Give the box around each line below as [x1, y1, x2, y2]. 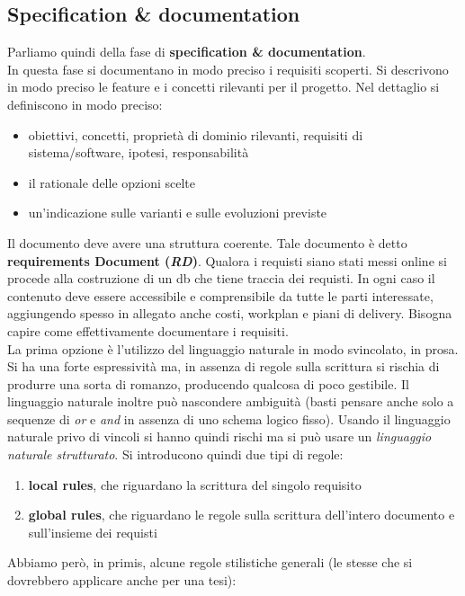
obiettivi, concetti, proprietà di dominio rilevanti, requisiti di [28, 125, 363, 144]
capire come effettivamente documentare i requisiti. [7, 321, 289, 340]
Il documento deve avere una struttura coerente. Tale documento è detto [7, 233, 407, 252]
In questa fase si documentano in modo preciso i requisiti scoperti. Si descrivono [7, 59, 449, 78]
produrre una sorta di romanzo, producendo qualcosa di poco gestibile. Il [7, 374, 409, 393]
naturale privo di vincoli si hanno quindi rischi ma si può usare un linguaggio [7, 427, 432, 446]
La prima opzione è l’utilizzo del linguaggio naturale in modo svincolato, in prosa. [7, 339, 459, 358]
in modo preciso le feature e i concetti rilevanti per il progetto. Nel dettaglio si [7, 77, 440, 96]
